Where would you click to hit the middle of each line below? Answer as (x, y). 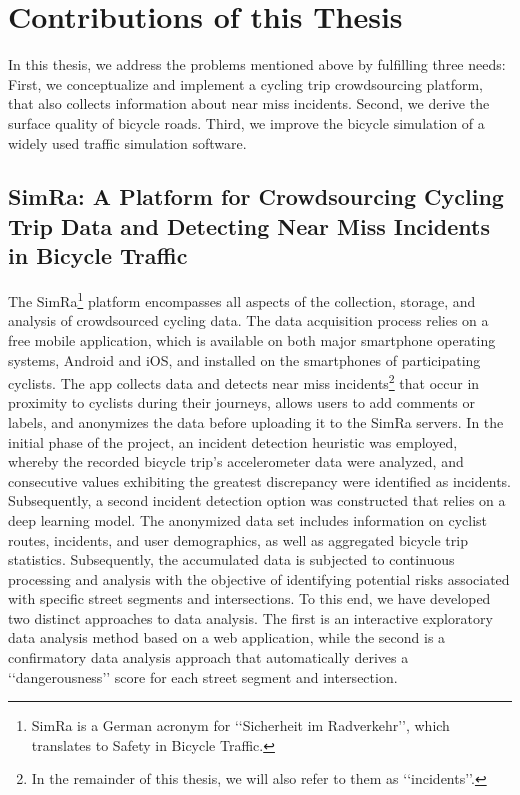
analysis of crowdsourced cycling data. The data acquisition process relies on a (248, 320)
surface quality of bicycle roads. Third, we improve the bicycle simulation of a (246, 122)
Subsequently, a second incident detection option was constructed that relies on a (257, 500)
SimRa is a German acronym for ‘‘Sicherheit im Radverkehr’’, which (240, 725)
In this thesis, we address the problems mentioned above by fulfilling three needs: (257, 64)
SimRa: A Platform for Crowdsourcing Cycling (256, 196)
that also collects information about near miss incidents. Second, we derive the (249, 103)
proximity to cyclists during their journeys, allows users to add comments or (242, 402)
